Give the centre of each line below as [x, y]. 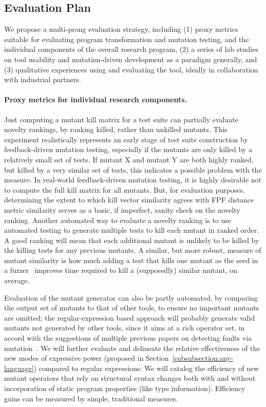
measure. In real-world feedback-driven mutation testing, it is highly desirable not [133, 180]
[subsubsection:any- [203, 358]
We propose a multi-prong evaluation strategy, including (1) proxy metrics [121, 29]
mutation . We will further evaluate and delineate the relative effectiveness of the [132, 348]
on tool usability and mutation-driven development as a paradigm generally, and [131, 59]
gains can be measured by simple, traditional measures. [91, 398]
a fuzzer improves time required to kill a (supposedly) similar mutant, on [121, 270]
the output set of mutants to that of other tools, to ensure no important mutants [132, 308]
